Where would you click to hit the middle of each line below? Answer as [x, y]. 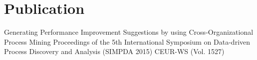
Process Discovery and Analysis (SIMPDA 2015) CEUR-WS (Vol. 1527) [114, 51]
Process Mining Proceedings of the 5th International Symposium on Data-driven [127, 41]
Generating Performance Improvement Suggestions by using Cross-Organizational [129, 32]
